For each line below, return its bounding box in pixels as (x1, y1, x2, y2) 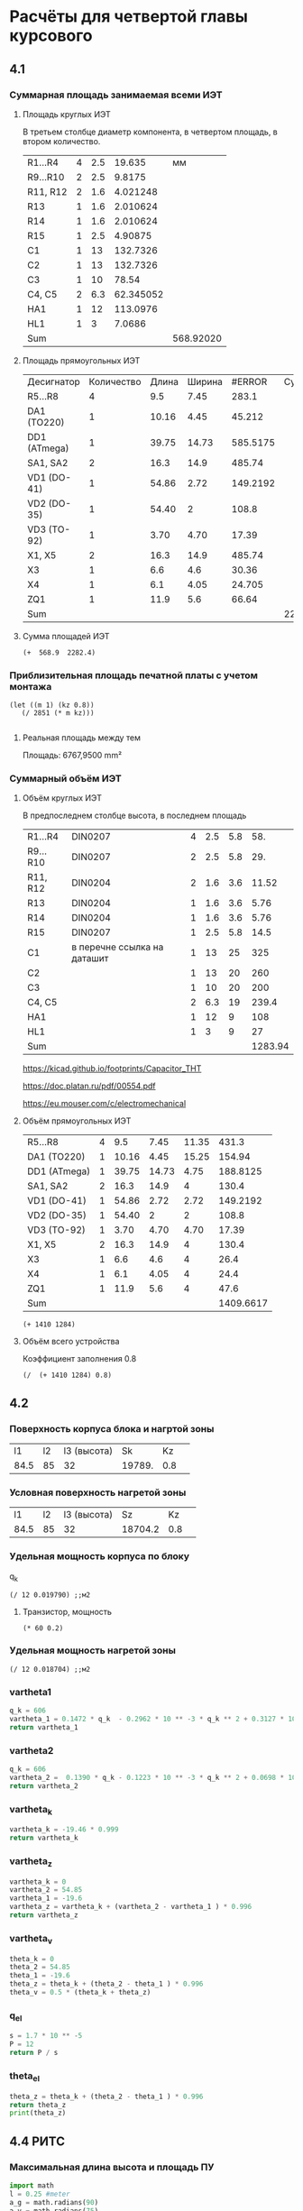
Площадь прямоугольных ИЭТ (22, 354, 141, 366)
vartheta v (9, 1931, 52, 1947)
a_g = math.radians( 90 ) (9, 2197, 99, 2206)
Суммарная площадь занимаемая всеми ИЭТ (9, 88, 223, 101)
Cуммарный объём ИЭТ (9, 773, 122, 785)
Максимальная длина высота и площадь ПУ (9, 2161, 215, 2173)
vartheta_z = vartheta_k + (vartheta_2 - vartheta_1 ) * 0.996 (9, 1903, 252, 1912)
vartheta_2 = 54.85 (9, 1885, 83, 1894)
